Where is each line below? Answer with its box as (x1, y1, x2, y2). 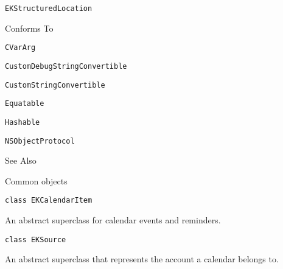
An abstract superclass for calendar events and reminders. (5, 214, 221, 226)
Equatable (5, 99, 44, 108)
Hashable (5, 117, 40, 127)
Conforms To (5, 21, 54, 34)
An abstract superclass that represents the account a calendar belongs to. (5, 253, 279, 265)
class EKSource (5, 235, 66, 244)
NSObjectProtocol (5, 136, 75, 145)
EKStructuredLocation (5, 4, 93, 13)
